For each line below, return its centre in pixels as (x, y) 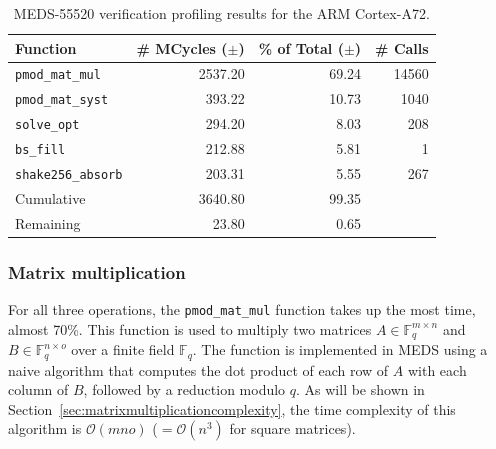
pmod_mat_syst (62, 100)
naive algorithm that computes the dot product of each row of (198, 369)
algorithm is (45, 428)
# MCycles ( (182, 47)
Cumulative (50, 197)
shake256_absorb (69, 175)
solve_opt (47, 125)
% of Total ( (301, 47)
